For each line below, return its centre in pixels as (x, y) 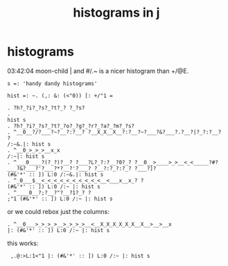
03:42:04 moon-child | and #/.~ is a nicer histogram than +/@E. (98, 71)
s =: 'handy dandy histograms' (52, 83)
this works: (23, 243)
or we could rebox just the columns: (58, 211)
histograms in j (116, 13)
